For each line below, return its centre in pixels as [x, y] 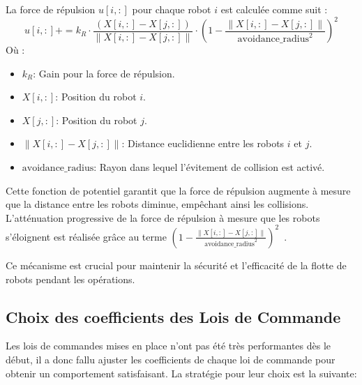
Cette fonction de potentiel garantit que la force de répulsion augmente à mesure [178, 190]
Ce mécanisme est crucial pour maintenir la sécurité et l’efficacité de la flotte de [176, 265]
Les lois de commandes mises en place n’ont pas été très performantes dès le [168, 346]
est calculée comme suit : [274, 9]
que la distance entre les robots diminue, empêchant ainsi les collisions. [157, 204]
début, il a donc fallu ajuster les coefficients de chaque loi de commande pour [171, 359]
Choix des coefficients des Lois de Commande [173, 316]
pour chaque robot [172, 9]
